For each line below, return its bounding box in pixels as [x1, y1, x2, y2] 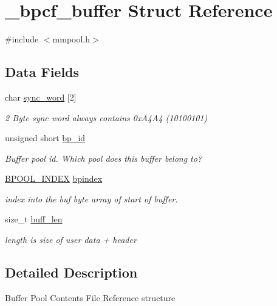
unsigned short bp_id [5, 131, 86, 144]
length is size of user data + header [5, 233, 137, 246]
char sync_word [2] [5, 90, 77, 103]
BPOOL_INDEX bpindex [5, 172, 103, 185]
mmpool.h [52, 33, 91, 45]
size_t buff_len [5, 213, 63, 225]
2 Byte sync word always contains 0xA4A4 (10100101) [5, 111, 208, 124]
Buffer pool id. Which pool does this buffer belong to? [5, 151, 202, 164]
